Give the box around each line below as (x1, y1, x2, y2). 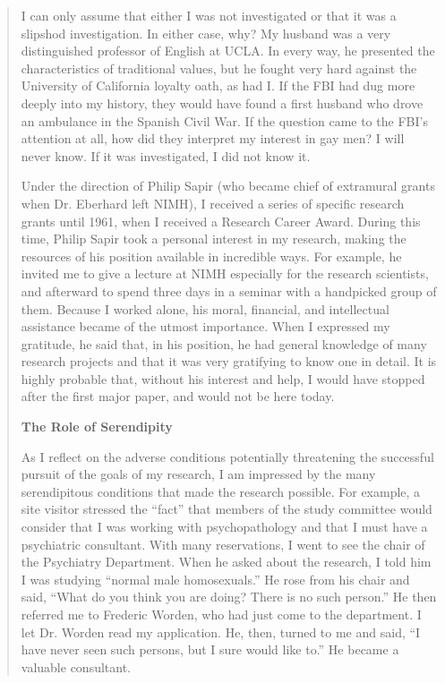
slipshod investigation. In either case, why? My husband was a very (21, 23, 391, 42)
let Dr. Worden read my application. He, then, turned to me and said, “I (21, 622, 421, 641)
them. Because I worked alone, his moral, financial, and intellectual (21, 299, 389, 318)
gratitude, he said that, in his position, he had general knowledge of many (21, 334, 427, 353)
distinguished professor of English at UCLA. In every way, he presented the (21, 41, 435, 60)
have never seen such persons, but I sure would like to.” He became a (21, 640, 399, 659)
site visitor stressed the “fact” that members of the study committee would (21, 499, 432, 518)
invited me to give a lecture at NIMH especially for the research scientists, (21, 264, 429, 283)
